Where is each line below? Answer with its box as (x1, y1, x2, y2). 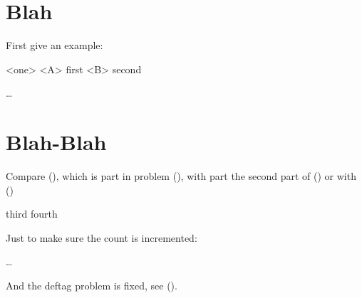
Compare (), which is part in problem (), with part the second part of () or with (6, 169, 356, 183)
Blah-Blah (6, 127, 107, 156)
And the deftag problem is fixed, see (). (6, 278, 177, 292)
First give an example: (6, 38, 103, 53)
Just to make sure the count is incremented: (6, 230, 197, 245)
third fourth (6, 206, 58, 221)
